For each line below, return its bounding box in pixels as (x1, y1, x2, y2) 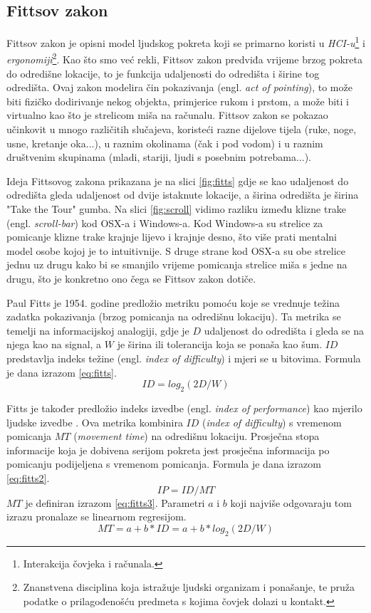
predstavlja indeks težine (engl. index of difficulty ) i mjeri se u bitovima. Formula (6, 350, 361, 365)
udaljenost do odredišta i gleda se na (204, 323, 365, 337)
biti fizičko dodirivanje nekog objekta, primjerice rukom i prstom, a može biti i (6, 93, 349, 108)
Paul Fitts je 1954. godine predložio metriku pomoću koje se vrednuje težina (6, 295, 340, 310)
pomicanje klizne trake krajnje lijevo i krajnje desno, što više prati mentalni (6, 229, 337, 244)
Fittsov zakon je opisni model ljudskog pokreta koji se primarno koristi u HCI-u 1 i (6, 33, 365, 50)
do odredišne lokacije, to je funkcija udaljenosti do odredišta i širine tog (6, 66, 320, 80)
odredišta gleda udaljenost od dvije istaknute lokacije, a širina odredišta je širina (6, 187, 359, 202)
